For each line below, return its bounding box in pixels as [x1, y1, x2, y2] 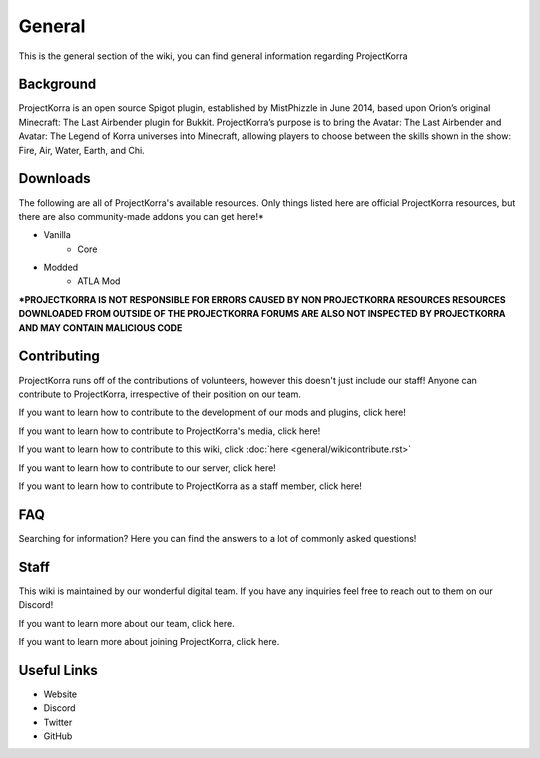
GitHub [43, 730, 73, 742]
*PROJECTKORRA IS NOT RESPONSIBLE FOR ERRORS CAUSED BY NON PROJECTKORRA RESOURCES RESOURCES [18, 293, 506, 305]
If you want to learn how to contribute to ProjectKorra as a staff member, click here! [18, 480, 362, 492]
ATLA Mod [77, 275, 121, 287]
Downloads [18, 170, 91, 187]
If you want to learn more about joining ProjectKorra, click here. [18, 635, 280, 647]
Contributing [18, 348, 100, 365]
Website [43, 688, 78, 700]
